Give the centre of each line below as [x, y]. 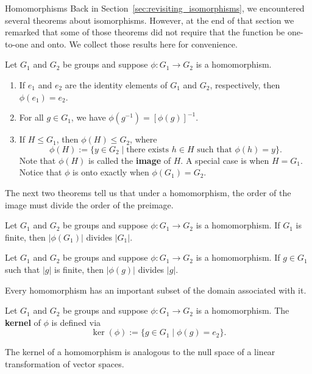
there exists [148, 150]
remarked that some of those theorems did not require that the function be [145, 32]
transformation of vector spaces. [65, 363]
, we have [88, 117]
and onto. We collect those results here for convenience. [134, 44]
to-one [17, 44]
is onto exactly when [111, 172]
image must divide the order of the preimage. [89, 204]
